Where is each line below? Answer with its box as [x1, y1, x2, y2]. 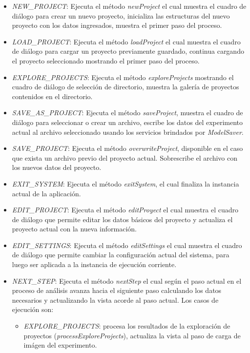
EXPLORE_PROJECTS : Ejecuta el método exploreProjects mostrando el [12, 72, 234, 82]
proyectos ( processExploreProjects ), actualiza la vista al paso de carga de [23, 330, 241, 340]
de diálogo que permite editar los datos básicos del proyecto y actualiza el [12, 214, 233, 224]
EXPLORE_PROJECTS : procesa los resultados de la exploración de [23, 321, 230, 331]
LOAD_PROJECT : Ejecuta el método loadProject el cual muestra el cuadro [12, 36, 241, 46]
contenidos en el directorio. [12, 91, 93, 101]
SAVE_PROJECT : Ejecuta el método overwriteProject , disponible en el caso [12, 143, 243, 153]
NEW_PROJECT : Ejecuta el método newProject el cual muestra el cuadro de [12, 1, 247, 11]
